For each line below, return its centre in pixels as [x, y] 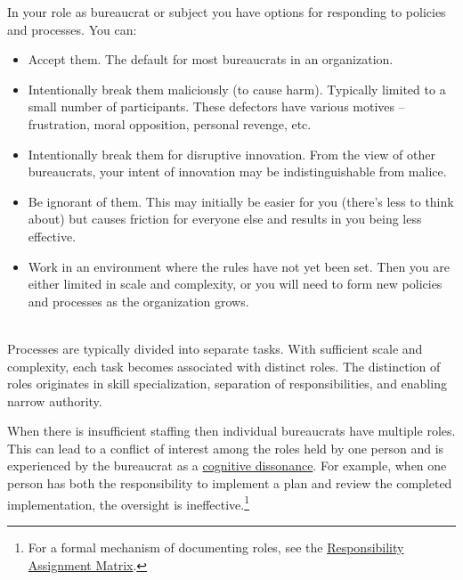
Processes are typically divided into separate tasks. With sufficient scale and [215, 348]
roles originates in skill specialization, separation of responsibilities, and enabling [227, 384]
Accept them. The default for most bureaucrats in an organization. [211, 59]
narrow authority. [55, 400]
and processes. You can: [72, 29]
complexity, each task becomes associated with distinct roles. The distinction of [224, 366]
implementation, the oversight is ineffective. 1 [129, 502]
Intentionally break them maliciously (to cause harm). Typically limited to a [237, 89]
